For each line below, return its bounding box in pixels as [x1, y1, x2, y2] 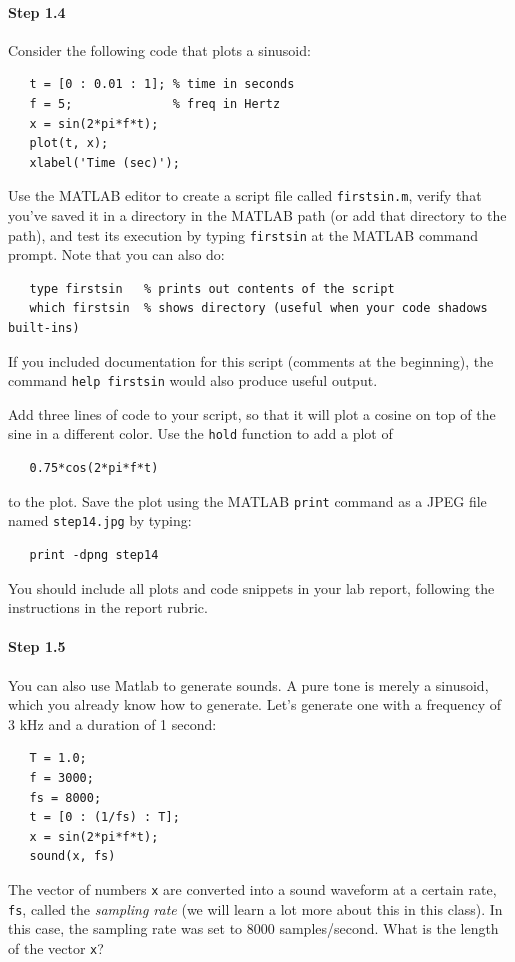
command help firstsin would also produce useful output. [8, 370, 378, 391]
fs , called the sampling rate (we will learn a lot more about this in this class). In [8, 898, 503, 919]
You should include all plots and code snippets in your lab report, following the [8, 577, 495, 598]
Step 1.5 [8, 636, 66, 657]
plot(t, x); [29, 136, 109, 151]
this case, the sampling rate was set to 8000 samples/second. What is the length [8, 918, 499, 939]
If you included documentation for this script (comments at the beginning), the [8, 350, 494, 371]
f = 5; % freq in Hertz [29, 96, 281, 111]
